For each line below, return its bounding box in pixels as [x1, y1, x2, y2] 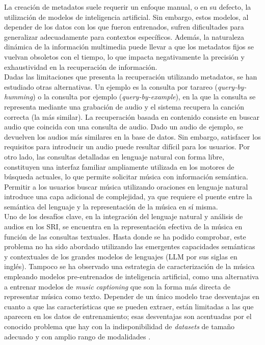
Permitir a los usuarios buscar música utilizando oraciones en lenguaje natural [4, 181, 248, 192]
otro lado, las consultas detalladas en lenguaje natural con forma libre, [4, 151, 224, 162]
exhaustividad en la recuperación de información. [4, 61, 157, 72]
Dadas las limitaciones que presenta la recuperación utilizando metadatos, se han [4, 71, 257, 82]
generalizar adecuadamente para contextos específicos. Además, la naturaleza [4, 31, 244, 42]
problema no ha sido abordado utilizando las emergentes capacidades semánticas [4, 241, 255, 252]
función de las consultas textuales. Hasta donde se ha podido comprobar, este [4, 231, 246, 242]
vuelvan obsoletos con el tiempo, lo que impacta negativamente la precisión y [4, 51, 245, 62]
